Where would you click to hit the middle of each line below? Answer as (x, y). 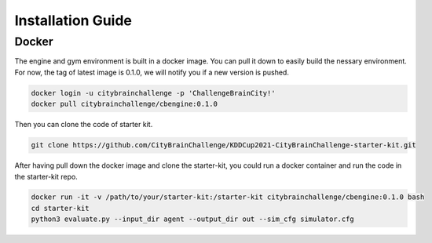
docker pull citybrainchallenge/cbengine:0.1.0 (124, 104)
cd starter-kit (60, 208)
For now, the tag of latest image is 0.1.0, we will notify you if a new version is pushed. (152, 72)
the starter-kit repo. (46, 176)
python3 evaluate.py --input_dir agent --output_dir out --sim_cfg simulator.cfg (193, 219)
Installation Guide (73, 20)
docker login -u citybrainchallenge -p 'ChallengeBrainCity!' (153, 93)
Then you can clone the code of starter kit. (84, 125)
